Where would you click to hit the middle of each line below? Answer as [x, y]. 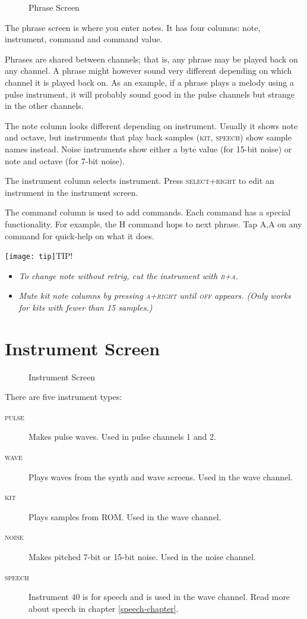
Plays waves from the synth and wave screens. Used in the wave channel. [161, 476]
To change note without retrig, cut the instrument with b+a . [128, 275]
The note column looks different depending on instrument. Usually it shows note [151, 125]
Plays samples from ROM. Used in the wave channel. [125, 516]
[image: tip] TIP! [39, 256]
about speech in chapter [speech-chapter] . [104, 608]
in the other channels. [44, 106]
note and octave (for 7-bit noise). [65, 160]
